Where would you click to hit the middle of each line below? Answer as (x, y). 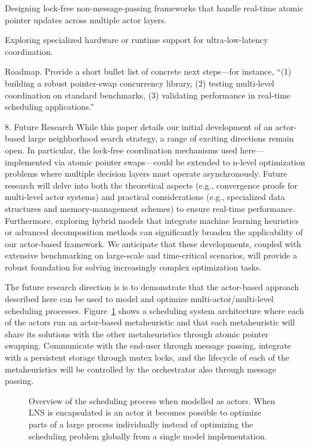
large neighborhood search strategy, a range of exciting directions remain (161, 138)
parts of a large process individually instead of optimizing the (141, 424)
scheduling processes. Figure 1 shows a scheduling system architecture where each (154, 310)
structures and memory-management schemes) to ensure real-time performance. (150, 208)
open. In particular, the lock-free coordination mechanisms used (121, 150)
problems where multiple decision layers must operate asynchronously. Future (146, 173)
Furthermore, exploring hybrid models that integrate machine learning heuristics (152, 220)
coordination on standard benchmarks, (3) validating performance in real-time (148, 95)
